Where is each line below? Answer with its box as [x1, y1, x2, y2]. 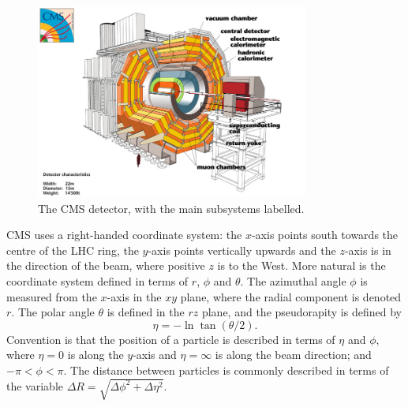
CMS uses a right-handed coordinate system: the [6, 226, 242, 243]
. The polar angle [11, 304, 95, 320]
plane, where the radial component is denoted [180, 288, 402, 304]
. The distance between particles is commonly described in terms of [63, 362, 389, 379]
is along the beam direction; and [215, 346, 372, 363]
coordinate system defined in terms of [6, 273, 189, 289]
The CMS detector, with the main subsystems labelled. [38, 200, 305, 216]
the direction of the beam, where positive [6, 257, 205, 274]
